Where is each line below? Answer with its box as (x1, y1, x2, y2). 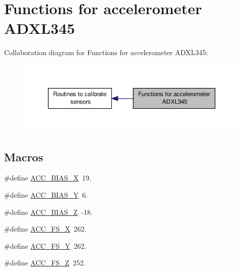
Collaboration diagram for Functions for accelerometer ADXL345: (4, 47, 208, 58)
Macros (4, 149, 43, 164)
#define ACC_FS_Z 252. (4, 257, 86, 268)
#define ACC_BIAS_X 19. (4, 172, 92, 183)
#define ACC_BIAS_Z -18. (4, 206, 93, 217)
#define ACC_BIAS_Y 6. (4, 189, 88, 200)
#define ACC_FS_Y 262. (4, 240, 87, 251)
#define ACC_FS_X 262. (4, 223, 87, 234)
